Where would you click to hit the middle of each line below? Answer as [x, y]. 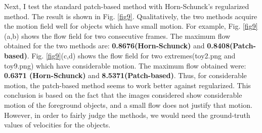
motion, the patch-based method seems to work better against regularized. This [127, 85]
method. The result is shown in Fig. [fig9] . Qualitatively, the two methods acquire [131, 16]
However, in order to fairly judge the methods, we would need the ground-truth [127, 115]
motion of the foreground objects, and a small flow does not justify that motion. [128, 105]
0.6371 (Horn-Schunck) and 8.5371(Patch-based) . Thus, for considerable [125, 75]
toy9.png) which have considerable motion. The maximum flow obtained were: [125, 65]
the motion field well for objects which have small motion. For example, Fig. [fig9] [131, 26]
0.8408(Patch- [231, 46]
